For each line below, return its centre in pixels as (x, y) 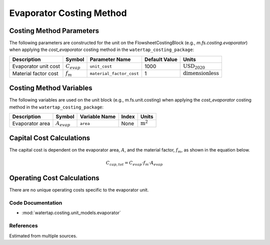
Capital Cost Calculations (49, 138)
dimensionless (201, 73)
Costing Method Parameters (54, 31)
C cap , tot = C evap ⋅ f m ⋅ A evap (134, 163)
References (23, 226)
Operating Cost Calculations (54, 178)
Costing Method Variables (51, 88)
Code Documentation (36, 203)
